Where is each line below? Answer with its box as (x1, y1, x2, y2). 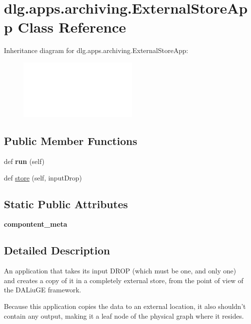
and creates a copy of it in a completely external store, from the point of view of (4, 275, 244, 285)
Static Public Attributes (4, 196, 128, 211)
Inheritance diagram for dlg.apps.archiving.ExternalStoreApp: (4, 45, 188, 55)
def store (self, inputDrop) (4, 172, 82, 182)
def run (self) (4, 156, 45, 166)
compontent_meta (4, 219, 67, 229)
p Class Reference (4, 17, 126, 37)
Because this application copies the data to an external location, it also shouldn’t (4, 301, 246, 311)
